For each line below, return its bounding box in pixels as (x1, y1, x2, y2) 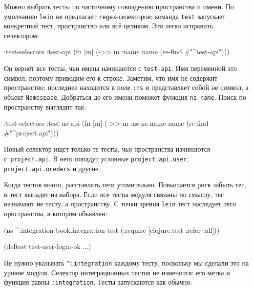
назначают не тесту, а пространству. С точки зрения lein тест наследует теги (4, 199, 236, 209)
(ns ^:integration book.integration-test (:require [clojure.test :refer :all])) (4, 224, 220, 235)
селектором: (4, 30, 39, 40)
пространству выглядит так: (4, 101, 86, 112)
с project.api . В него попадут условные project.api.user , (4, 153, 189, 163)
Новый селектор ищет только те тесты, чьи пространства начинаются (4, 144, 211, 154)
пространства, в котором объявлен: (4, 208, 107, 219)
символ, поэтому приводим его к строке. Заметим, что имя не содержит (4, 72, 218, 83)
